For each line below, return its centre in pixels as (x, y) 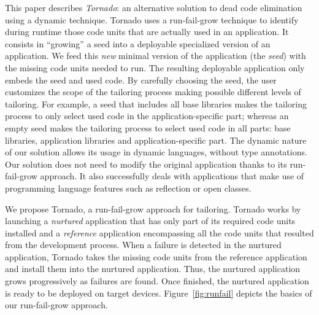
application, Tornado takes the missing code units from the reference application (156, 256)
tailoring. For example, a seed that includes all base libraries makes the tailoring (156, 103)
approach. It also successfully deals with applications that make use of (172, 176)
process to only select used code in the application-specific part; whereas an (147, 116)
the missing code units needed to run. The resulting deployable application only (155, 67)
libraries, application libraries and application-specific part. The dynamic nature (156, 140)
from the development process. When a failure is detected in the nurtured (143, 245)
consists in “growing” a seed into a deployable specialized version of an (138, 43)
